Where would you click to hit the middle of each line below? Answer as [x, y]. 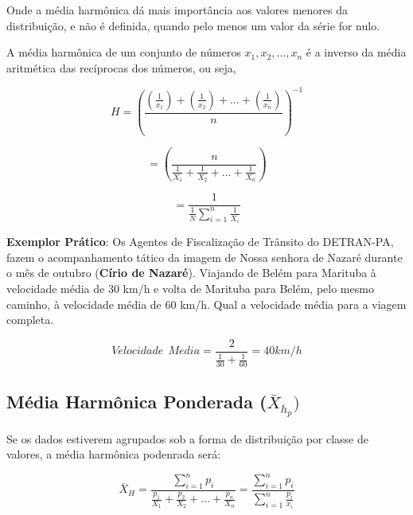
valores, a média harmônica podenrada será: [114, 454]
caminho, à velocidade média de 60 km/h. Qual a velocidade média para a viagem [206, 304]
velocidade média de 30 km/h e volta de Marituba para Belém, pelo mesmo [190, 288]
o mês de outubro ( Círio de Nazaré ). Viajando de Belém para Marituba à [191, 273]
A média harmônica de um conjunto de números [124, 52]
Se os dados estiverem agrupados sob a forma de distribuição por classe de [187, 438]
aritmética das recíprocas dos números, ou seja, [121, 67]
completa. [30, 320]
